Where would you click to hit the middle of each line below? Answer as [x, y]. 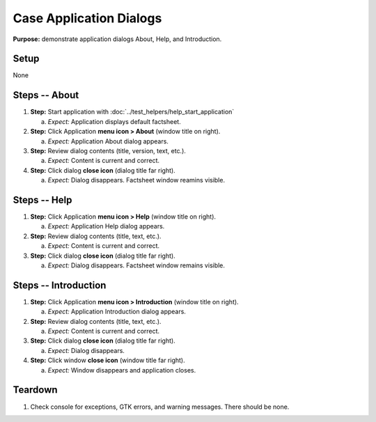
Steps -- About [46, 95]
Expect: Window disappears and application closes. [122, 370]
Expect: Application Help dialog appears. [106, 226]
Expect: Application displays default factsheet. [114, 121]
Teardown [36, 390]
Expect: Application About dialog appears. [108, 141]
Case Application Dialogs [87, 18]
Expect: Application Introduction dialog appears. [117, 312]
